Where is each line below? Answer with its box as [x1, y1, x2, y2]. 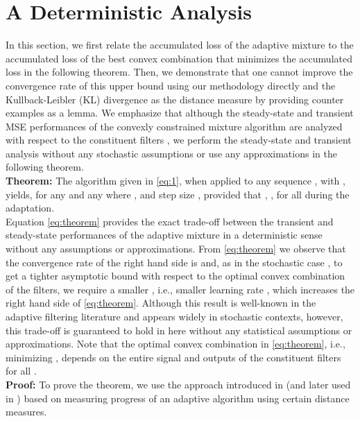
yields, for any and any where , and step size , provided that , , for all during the [6, 187, 350, 201]
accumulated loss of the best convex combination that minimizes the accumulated [6, 51, 352, 65]
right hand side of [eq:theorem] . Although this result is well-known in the [6, 295, 316, 310]
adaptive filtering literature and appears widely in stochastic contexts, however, [6, 309, 343, 323]
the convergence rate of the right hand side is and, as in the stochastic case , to [6, 255, 343, 269]
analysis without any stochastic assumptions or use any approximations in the [6, 146, 337, 160]
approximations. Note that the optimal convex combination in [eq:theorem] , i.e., [6, 336, 345, 351]
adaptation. [6, 200, 55, 215]
